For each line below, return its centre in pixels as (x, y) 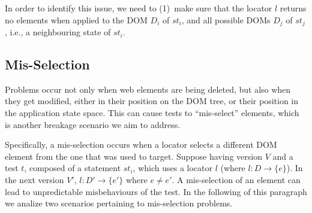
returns (293, 8)
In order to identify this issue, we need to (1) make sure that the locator (139, 8)
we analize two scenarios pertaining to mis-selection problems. (119, 203)
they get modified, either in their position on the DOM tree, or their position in (152, 101)
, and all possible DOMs (226, 19)
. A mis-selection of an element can (236, 179)
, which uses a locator (172, 168)
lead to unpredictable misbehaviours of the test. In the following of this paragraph (156, 191)
